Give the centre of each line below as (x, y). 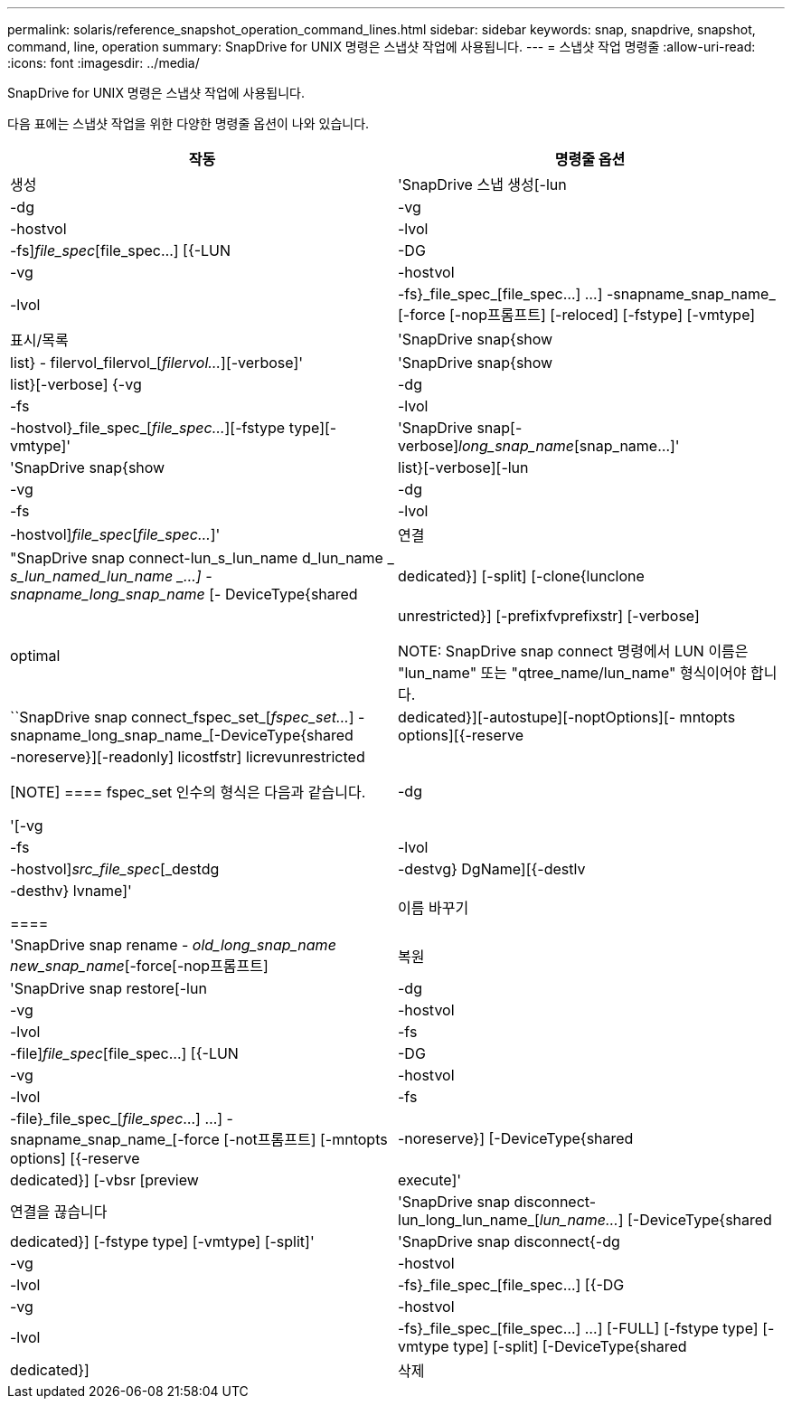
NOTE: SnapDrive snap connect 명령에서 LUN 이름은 (573, 651)
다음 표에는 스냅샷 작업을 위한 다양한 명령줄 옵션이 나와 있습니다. (189, 123)
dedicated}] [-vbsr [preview (104, 1180)
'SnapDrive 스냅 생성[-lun (482, 184)
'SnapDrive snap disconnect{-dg (509, 1241)
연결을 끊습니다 (59, 1212)
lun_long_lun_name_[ (469, 1220)
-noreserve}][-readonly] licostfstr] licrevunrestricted (188, 757)
